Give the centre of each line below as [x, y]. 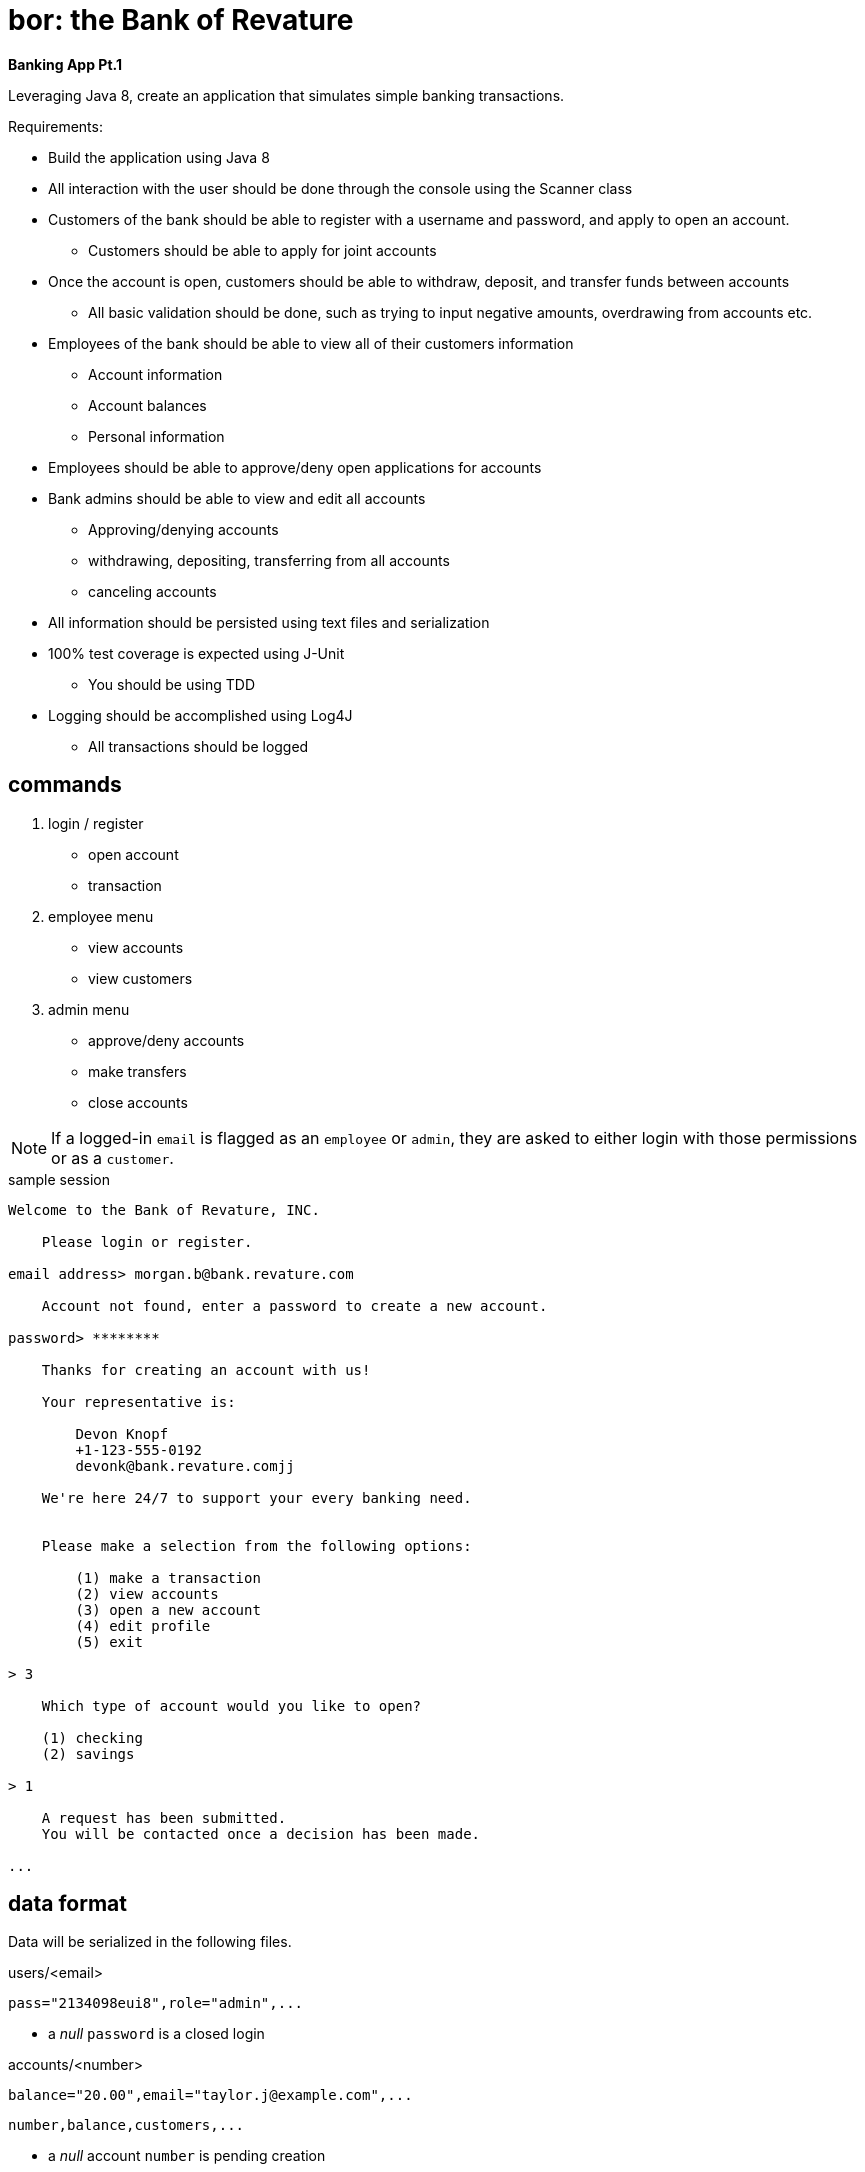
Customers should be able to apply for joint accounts [262, 250]
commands [65, 785]
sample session [59, 1179]
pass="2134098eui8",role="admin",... [156, 2003]
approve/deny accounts [166, 1040]
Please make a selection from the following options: [256, 1545]
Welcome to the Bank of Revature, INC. [164, 1209]
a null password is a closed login [156, 2034]
